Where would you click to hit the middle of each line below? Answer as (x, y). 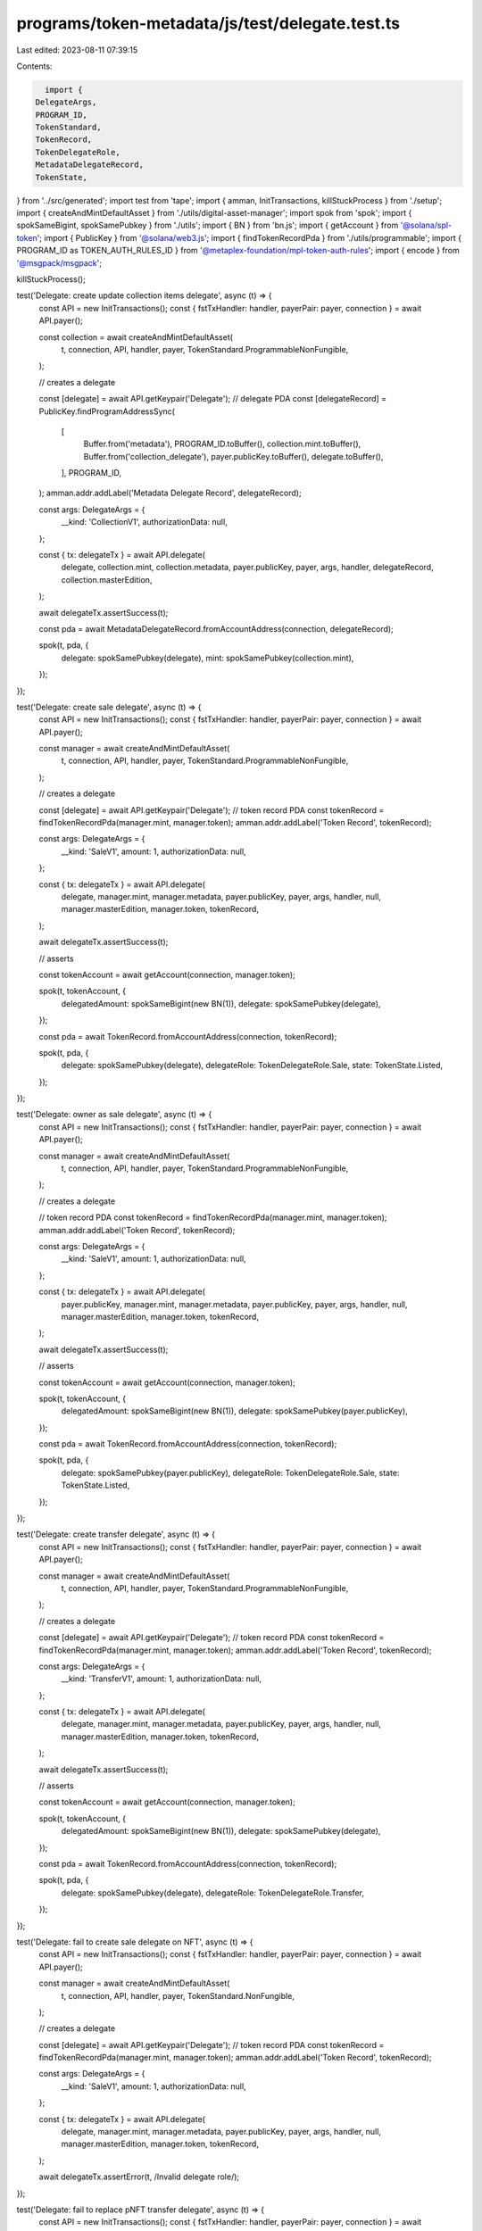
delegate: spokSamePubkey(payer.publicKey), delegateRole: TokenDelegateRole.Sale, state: (230, 1472)
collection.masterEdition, (107, 579)
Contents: (34, 66)
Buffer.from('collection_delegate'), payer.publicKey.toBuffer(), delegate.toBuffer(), (233, 456)
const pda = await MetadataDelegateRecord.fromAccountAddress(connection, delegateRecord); (216, 628)
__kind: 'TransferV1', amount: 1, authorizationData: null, (162, 1679)
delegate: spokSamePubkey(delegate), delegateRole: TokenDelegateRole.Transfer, (213, 1893)
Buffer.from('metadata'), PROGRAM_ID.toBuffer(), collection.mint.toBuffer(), (222, 444)
